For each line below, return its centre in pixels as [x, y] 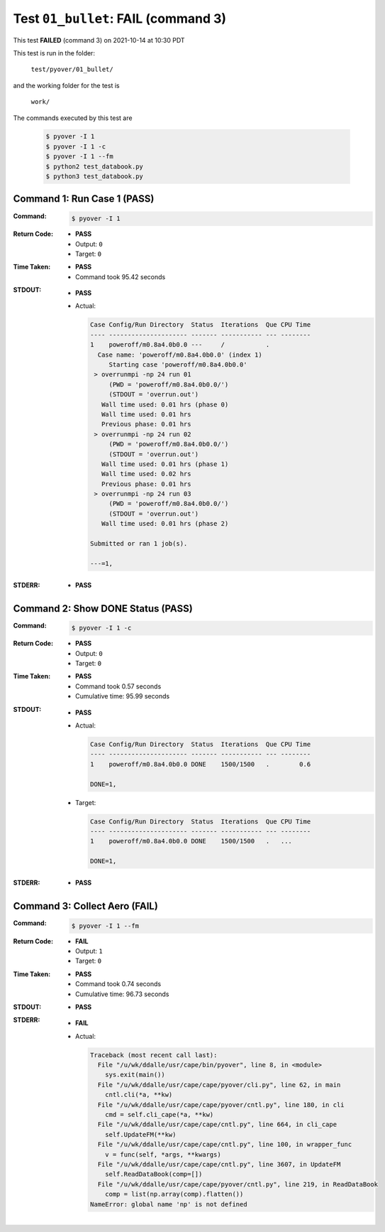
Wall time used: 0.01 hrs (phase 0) [165, 404]
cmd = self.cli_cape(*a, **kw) [160, 1115]
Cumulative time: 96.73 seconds [122, 994]
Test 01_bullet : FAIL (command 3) [120, 18]
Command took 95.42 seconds [121, 276]
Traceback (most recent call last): [154, 1055]
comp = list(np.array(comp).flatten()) [174, 1194]
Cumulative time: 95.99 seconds [123, 696]
